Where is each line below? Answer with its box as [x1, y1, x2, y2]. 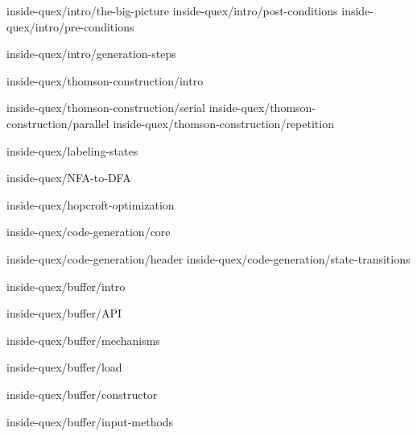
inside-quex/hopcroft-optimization [6, 196, 175, 213]
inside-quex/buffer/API [6, 305, 122, 322]
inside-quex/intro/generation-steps [6, 45, 176, 62]
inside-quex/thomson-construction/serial [6, 99, 205, 116]
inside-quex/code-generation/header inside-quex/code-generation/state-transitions [6, 250, 411, 267]
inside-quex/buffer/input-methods [6, 413, 174, 430]
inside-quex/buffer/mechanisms [6, 331, 160, 348]
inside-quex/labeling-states [6, 142, 138, 159]
